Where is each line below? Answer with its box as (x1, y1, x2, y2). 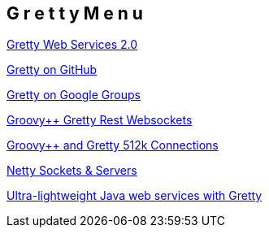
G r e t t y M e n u (7, 3, 143, 24)
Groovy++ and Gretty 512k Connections (7, 138, 219, 153)
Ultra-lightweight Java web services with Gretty (7, 188, 262, 203)
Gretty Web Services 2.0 (7, 37, 138, 52)
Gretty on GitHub (7, 63, 98, 77)
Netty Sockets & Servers (7, 163, 137, 178)
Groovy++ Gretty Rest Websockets (7, 113, 193, 128)
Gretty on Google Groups (7, 88, 141, 102)
